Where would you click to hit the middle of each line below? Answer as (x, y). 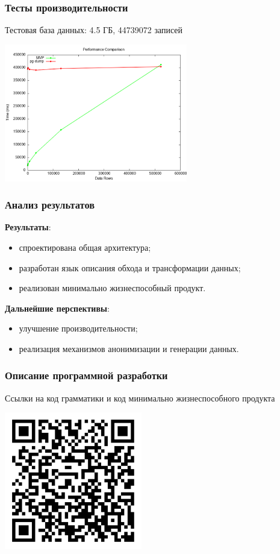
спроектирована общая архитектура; (85, 247)
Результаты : (28, 227)
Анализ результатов (50, 205)
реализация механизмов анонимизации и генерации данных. (129, 348)
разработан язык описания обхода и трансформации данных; (130, 267)
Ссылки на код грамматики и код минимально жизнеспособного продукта (140, 398)
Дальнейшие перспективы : (57, 308)
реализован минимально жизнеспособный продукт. (112, 288)
